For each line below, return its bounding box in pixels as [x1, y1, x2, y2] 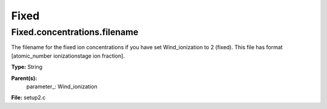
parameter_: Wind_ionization [26, 82, 97, 90]
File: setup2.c [11, 94, 46, 101]
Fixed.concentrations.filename [11, 27, 139, 38]
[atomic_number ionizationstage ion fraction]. [11, 52, 125, 59]
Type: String [11, 64, 42, 71]
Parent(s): [11, 74, 38, 82]
